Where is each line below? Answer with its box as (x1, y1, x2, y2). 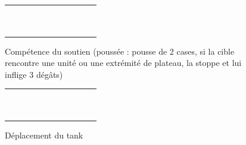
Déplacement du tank (5, 128, 83, 141)
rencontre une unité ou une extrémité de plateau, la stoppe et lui (5, 56, 242, 69)
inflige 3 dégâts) (5, 68, 63, 80)
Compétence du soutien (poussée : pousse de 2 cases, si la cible (5, 45, 235, 57)
